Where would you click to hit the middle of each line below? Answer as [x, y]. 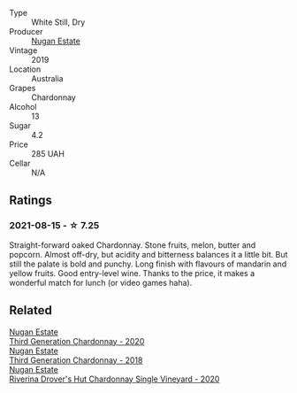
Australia [47, 78]
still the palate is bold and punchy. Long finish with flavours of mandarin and [148, 264]
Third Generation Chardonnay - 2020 [77, 341]
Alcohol [23, 107]
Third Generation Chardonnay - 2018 [76, 360]
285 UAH [48, 154]
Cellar [20, 163]
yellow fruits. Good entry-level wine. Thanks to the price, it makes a [132, 273]
